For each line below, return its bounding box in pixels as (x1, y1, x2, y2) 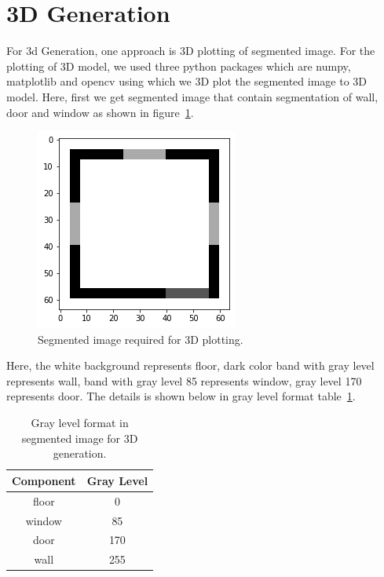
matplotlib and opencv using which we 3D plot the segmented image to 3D (6, 73, 368, 89)
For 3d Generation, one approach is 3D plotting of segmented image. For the (6, 42, 375, 59)
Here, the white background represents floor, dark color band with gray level (6, 357, 375, 374)
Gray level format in (31, 414, 129, 431)
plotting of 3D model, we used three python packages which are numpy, (6, 57, 351, 74)
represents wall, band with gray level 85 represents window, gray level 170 (6, 372, 362, 389)
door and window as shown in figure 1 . (6, 104, 194, 120)
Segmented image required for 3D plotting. (38, 330, 243, 347)
